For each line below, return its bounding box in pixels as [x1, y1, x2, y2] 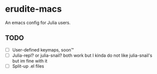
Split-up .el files [12, 63, 44, 69]
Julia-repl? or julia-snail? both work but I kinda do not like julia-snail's [12, 52, 153, 58]
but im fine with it [12, 58, 48, 64]
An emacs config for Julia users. [5, 20, 71, 25]
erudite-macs [5, 3, 62, 15]
